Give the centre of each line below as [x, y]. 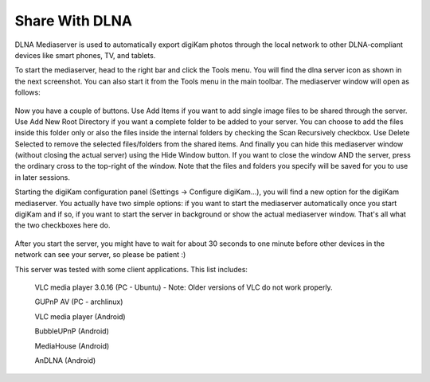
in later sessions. [43, 177]
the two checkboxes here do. [63, 225]
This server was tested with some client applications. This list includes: [131, 269]
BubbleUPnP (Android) [72, 331]
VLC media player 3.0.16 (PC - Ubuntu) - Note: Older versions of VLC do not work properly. [184, 287]
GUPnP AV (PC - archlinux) [79, 302]
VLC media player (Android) [80, 316]
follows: [27, 92]
